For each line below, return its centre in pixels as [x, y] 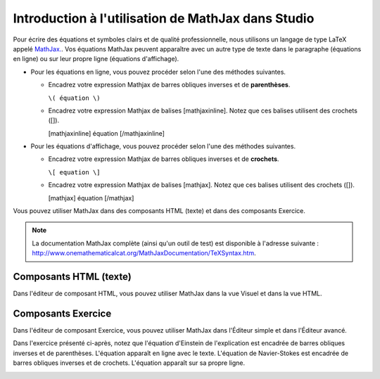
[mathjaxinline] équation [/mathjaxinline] [107, 133]
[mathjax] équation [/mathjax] [91, 198]
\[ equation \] [75, 172]
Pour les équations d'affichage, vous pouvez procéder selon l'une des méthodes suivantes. [163, 146]
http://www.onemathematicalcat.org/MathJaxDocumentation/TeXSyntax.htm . [144, 253]
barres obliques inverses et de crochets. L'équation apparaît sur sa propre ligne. [129, 363]
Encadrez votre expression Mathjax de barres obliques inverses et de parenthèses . [169, 85]
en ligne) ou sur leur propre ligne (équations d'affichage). [96, 59]
